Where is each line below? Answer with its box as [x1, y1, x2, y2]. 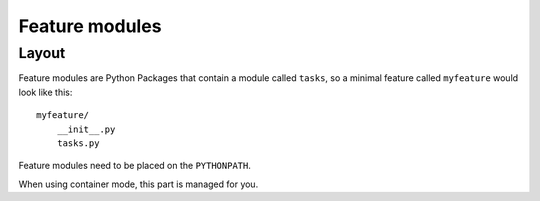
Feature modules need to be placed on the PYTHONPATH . [18, 160, 252, 172]
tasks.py [56, 137, 100, 149]
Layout [18, 44, 66, 62]
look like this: [18, 86, 73, 98]
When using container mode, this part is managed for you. [18, 178, 259, 190]
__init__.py [56, 123, 116, 135]
